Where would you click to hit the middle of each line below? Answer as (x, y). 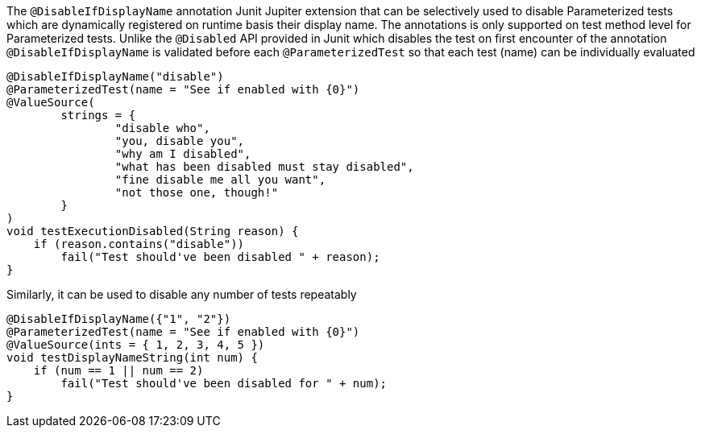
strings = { (98, 115)
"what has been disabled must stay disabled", (264, 167)
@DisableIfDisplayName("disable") (115, 76)
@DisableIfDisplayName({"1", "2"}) (119, 319)
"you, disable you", (180, 141)
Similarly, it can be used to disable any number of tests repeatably (182, 294)
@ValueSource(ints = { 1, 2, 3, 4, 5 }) (136, 345)
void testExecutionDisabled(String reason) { (153, 231)
